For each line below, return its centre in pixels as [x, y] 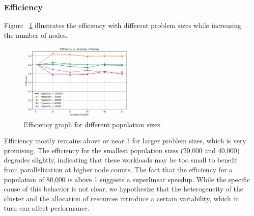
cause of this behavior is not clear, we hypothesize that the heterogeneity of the [124, 189]
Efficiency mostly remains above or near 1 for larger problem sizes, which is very [125, 141]
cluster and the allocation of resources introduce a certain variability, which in [122, 198]
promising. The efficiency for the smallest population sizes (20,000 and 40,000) [122, 150]
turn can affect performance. [47, 208]
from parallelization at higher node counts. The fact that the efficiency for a [118, 170]
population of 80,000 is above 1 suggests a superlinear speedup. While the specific [127, 179]
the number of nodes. [36, 35]
